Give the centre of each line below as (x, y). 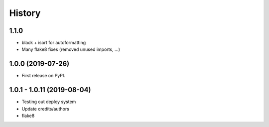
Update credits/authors (46, 109)
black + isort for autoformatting (54, 43)
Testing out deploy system (49, 102)
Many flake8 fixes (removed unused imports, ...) (71, 49)
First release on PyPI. (44, 76)
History (25, 13)
